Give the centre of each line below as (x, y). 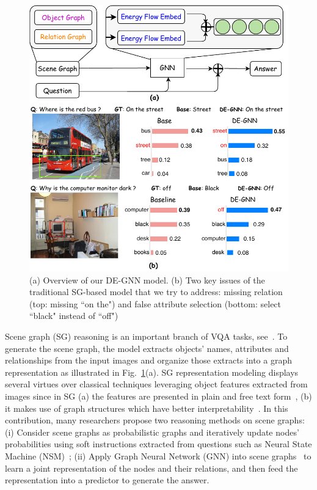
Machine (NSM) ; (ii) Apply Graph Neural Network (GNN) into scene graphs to (158, 455)
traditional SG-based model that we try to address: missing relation (156, 292)
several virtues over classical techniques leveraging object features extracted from (156, 384)
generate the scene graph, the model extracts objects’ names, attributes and (147, 348)
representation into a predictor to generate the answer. (107, 480)
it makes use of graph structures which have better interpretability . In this (147, 408)
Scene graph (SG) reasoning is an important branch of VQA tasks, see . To (146, 336)
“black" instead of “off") (74, 316)
